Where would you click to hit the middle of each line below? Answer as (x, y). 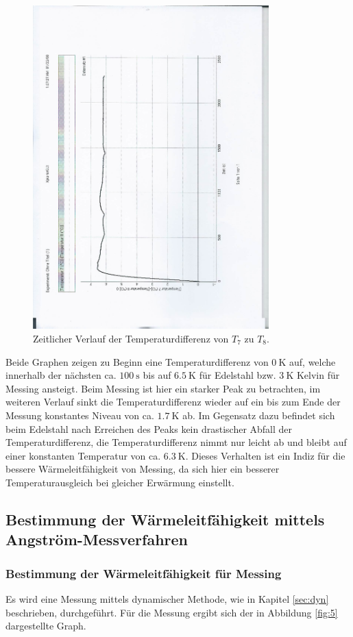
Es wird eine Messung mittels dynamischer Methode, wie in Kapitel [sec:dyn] (167, 598)
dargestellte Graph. (46, 626)
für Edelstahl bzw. (238, 375)
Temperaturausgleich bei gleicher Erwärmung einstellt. (120, 482)
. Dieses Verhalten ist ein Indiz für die (265, 455)
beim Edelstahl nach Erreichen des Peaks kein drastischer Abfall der (149, 428)
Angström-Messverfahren (97, 539)
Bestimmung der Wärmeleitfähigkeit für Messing (144, 573)
